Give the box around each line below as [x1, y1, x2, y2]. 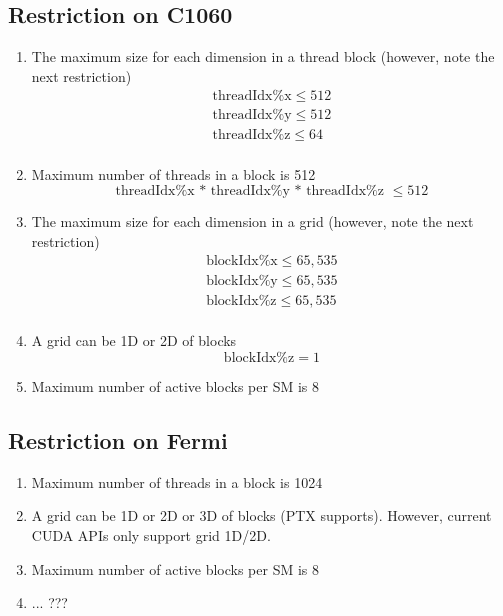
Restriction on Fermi [8, 425, 228, 455]
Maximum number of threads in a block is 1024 [31, 471, 323, 492]
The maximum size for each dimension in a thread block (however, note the [31, 46, 495, 67]
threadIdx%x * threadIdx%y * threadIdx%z [115, 184, 384, 199]
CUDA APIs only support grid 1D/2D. [31, 525, 271, 545]
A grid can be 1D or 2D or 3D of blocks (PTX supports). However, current [31, 505, 492, 526]
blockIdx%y [206, 274, 278, 289]
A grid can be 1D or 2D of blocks [31, 330, 237, 351]
